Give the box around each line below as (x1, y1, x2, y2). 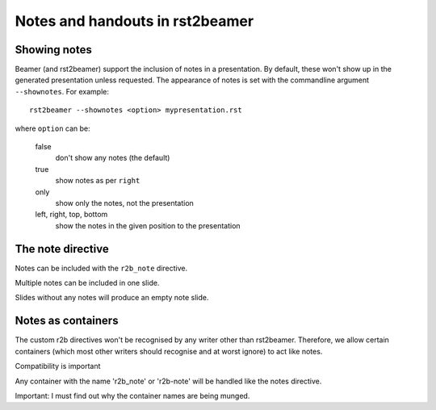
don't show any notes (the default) (55, 153, 170, 163)
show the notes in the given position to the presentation (55, 220, 241, 230)
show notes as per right (55, 176, 140, 186)
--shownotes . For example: (15, 86, 109, 96)
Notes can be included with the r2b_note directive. (15, 263, 188, 273)
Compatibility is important (15, 362, 101, 371)
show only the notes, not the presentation (55, 198, 194, 207)
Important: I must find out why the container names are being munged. (15, 391, 250, 400)
